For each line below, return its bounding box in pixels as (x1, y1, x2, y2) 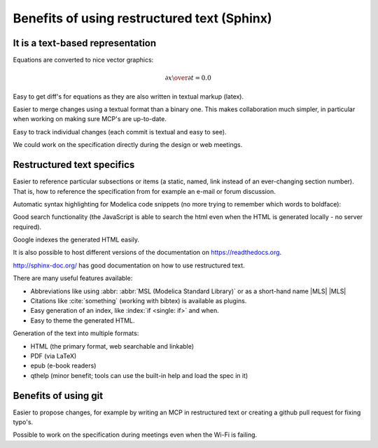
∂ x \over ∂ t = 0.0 (164, 74, 211, 82)
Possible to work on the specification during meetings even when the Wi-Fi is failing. (13, 430, 258, 439)
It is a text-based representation (13, 37, 157, 49)
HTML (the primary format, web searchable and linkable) (30, 342, 195, 350)
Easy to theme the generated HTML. (30, 316, 136, 325)
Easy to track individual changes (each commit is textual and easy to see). (13, 127, 227, 136)
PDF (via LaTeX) (30, 351, 77, 360)
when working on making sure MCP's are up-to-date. (13, 115, 167, 123)
